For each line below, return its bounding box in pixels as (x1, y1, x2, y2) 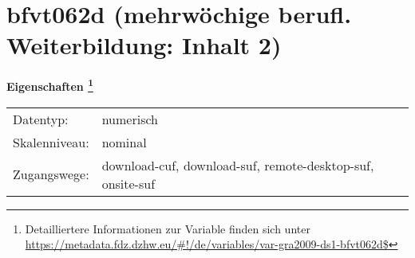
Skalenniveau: (13, 132, 89, 151)
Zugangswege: (13, 165, 89, 184)
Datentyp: (13, 109, 69, 128)
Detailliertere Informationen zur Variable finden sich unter (25, 220, 310, 236)
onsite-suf (101, 174, 156, 193)
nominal (101, 132, 147, 151)
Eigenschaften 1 (6, 76, 93, 94)
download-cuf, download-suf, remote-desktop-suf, (101, 155, 374, 174)
